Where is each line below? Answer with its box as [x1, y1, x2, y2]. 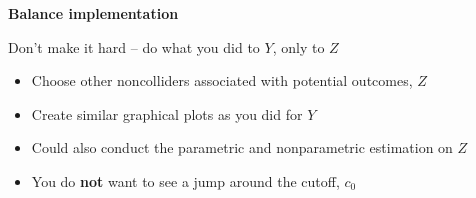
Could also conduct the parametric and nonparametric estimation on [31, 137, 453, 158]
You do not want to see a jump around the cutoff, [31, 170, 340, 191]
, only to [272, 36, 325, 57]
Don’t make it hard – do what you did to [8, 36, 260, 57]
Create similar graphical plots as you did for [31, 103, 303, 124]
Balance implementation [8, 3, 179, 23]
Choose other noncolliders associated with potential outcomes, [31, 70, 413, 91]
